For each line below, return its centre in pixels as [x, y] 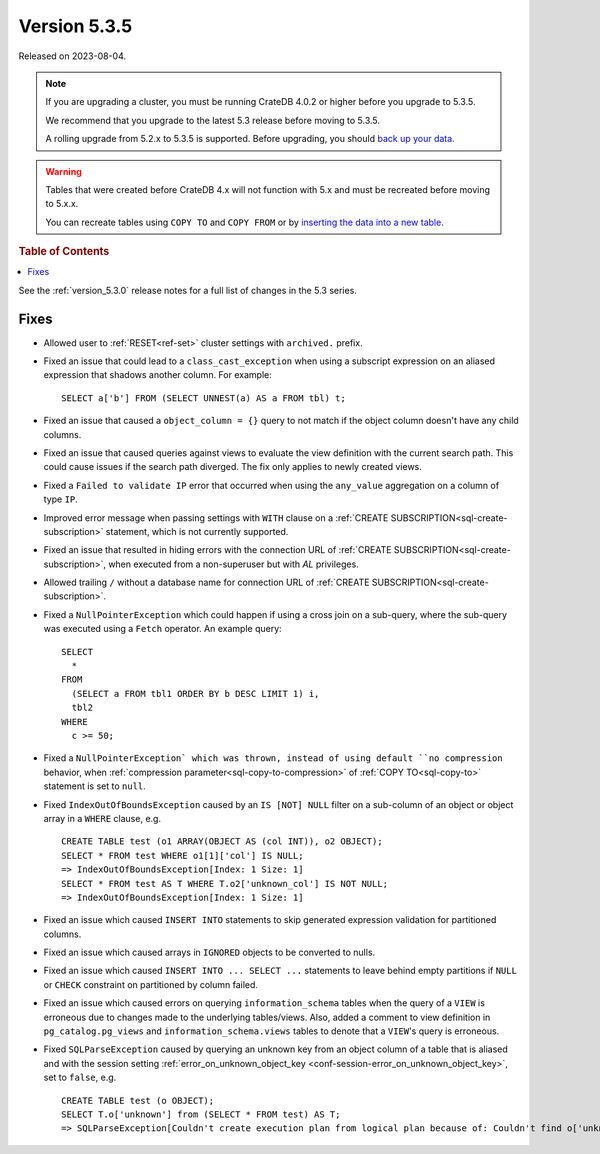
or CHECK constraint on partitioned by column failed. [151, 984]
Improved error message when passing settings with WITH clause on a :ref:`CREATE [216, 517]
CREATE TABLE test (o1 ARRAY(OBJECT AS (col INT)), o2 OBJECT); [222, 841]
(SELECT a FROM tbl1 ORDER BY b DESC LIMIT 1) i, [195, 693]
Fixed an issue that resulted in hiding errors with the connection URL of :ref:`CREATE [217, 550]
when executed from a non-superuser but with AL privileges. [233, 564]
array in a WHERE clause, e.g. [102, 818]
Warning [63, 171]
